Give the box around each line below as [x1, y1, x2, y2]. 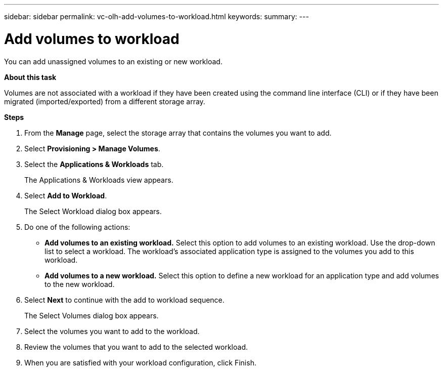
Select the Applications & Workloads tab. [24, 159, 164, 169]
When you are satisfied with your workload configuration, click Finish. [24, 358, 256, 367]
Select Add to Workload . [24, 191, 107, 200]
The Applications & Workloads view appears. [24, 175, 173, 184]
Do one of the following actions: [24, 222, 130, 231]
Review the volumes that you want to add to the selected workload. [24, 342, 248, 351]
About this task [4, 72, 57, 81]
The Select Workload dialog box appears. [24, 207, 162, 216]
